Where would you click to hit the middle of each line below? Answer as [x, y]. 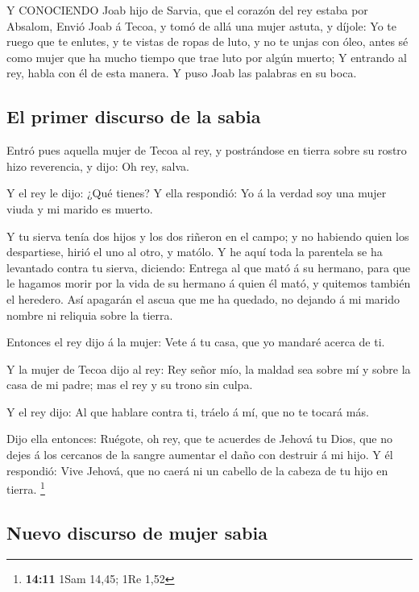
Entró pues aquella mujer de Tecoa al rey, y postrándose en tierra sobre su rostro [207, 150]
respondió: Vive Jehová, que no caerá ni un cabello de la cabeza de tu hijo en [197, 470]
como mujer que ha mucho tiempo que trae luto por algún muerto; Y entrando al [207, 57]
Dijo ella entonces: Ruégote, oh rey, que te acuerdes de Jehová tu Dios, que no [199, 439]
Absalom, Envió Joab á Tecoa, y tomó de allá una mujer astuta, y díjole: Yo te [201, 25]
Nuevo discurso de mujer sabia [137, 532]
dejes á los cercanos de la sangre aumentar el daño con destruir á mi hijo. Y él [200, 455]
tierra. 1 [26, 488]
